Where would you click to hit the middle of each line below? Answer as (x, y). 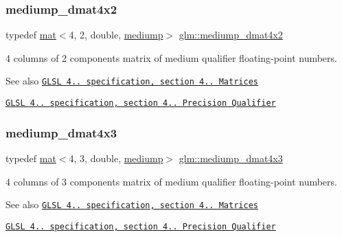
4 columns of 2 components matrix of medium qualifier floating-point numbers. (171, 57)
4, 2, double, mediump (116, 35)
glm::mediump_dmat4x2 (231, 35)
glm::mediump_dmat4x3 (231, 158)
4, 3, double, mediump (116, 158)
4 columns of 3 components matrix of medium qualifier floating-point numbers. (171, 181)
